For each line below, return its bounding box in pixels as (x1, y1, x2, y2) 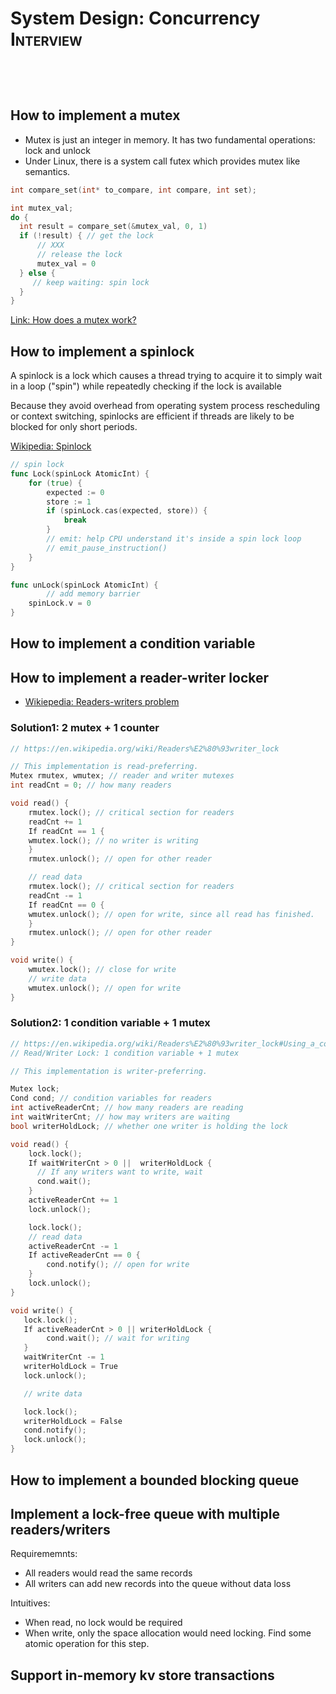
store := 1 (46, 497, 92, 507)
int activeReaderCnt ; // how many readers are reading (10, 1103, 244, 1113)
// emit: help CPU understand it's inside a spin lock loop (46, 534, 302, 544)
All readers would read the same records (24, 1567, 193, 1579)
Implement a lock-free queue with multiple (10, 1505, 280, 1522)
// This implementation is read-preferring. (10, 762, 199, 772)
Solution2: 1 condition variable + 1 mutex (10, 1016, 211, 1030)
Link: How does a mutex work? (10, 314, 137, 326)
